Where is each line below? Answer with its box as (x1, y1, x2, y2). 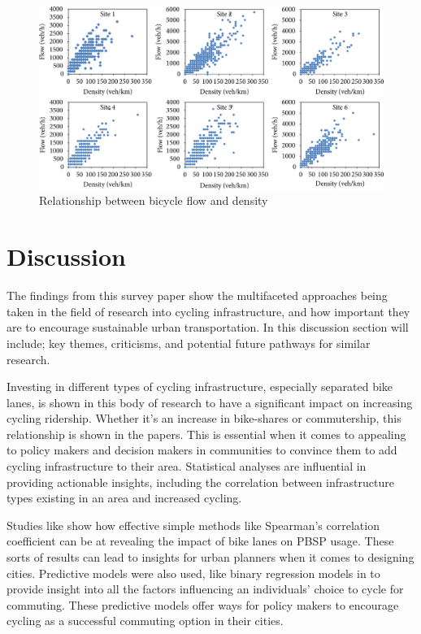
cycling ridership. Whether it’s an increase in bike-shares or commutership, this (7, 410, 401, 427)
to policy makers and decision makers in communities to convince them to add (7, 441, 397, 458)
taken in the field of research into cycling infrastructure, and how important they (7, 302, 410, 319)
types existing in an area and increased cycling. (7, 489, 242, 506)
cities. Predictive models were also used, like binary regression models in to (7, 564, 380, 581)
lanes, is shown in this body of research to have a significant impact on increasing (7, 393, 413, 410)
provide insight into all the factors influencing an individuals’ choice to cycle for (7, 580, 404, 597)
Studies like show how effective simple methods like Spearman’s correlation (7, 516, 380, 533)
